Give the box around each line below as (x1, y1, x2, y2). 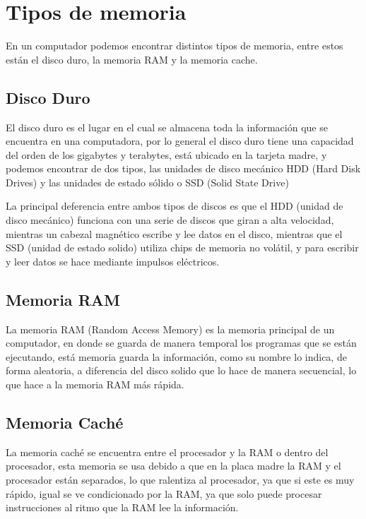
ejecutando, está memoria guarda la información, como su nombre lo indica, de (6, 349, 347, 364)
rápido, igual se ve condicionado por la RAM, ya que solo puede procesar (6, 486, 322, 501)
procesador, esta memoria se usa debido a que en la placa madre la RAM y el (6, 458, 341, 473)
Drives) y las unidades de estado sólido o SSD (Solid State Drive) (6, 174, 289, 189)
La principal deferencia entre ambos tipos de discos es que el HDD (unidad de (6, 198, 343, 213)
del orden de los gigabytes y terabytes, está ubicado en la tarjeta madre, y (6, 147, 327, 162)
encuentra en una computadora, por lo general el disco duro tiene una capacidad (6, 133, 354, 148)
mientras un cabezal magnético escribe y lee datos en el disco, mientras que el (6, 226, 343, 241)
